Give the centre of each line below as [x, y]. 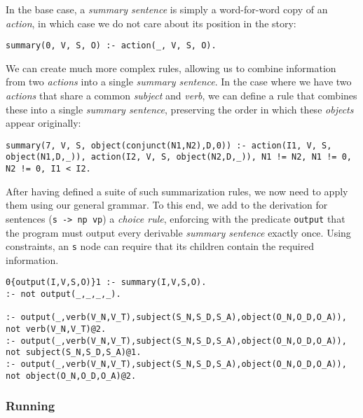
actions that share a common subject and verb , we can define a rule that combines [181, 96]
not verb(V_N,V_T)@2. [56, 329]
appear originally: [43, 123]
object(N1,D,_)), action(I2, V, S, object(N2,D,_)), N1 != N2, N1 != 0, [179, 157]
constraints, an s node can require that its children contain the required [160, 246]
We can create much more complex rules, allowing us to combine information [171, 68]
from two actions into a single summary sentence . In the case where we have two [179, 82]
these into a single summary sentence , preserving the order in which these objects [180, 109]
